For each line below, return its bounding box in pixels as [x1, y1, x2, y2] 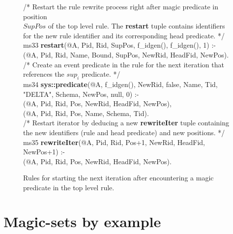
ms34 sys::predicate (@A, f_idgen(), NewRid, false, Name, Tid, [23, 79, 218, 89]
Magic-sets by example [3, 211, 161, 231]
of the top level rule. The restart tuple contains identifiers [48, 21, 225, 31]
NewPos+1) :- [23, 146, 65, 157]
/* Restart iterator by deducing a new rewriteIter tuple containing [23, 117, 230, 128]
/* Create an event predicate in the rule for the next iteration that [23, 59, 224, 69]
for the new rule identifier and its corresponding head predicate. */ [23, 30, 225, 40]
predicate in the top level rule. [23, 182, 115, 192]
